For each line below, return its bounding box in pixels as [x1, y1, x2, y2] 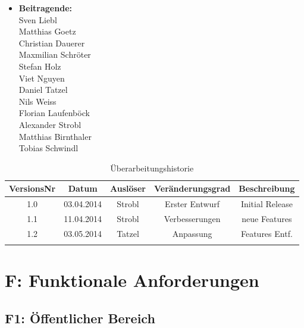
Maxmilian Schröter [18, 48, 91, 61]
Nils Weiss [18, 95, 57, 107]
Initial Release [240, 198, 293, 210]
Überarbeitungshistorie [110, 161, 194, 174]
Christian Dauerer [18, 36, 85, 49]
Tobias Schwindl [18, 142, 79, 154]
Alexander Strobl [18, 118, 82, 130]
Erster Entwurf [165, 198, 220, 210]
